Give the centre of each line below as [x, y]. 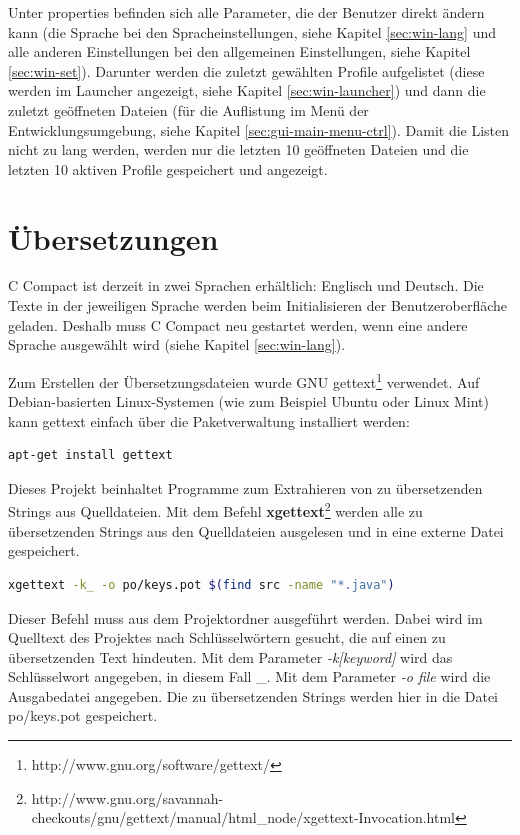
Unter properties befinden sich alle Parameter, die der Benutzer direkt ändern [246, 12]
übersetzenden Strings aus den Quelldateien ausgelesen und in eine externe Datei [256, 530]
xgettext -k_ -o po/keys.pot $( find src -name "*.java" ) [201, 584]
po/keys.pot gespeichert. [83, 715]
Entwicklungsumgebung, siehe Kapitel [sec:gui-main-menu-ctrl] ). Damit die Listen [259, 129]
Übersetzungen [113, 237]
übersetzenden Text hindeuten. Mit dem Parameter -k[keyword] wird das [230, 656]
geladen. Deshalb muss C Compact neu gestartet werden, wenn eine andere [238, 324]
